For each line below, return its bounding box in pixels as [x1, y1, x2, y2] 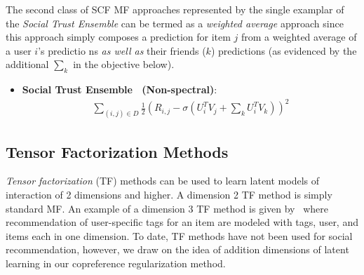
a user [6, 43, 32, 58]
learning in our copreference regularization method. [6, 255, 226, 270]
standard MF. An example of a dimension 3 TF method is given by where [6, 201, 328, 215]
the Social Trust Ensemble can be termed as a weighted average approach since [6, 15, 344, 30]
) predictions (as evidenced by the [210, 43, 357, 58]
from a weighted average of [241, 29, 357, 44]
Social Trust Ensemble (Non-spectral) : [22, 82, 217, 97]
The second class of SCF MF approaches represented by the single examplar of [6, 2, 344, 16]
